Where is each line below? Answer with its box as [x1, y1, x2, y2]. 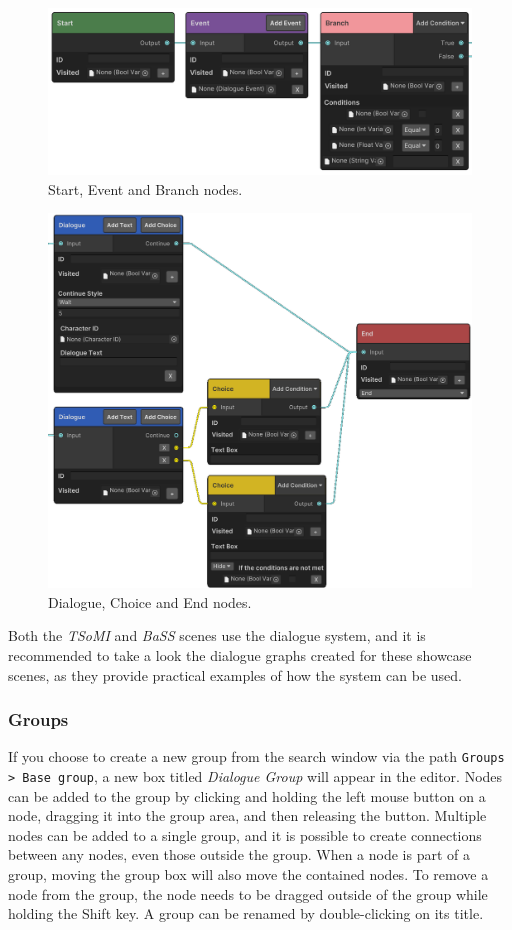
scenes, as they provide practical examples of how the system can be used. [8, 664, 462, 685]
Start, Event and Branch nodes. [48, 178, 243, 199]
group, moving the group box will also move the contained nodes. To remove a [8, 864, 489, 885]
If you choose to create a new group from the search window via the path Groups [8, 746, 505, 767]
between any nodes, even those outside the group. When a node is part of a [8, 844, 470, 865]
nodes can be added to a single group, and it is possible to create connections [8, 824, 482, 845]
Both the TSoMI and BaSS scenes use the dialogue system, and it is [8, 625, 426, 646]
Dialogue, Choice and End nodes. [48, 591, 252, 612]
